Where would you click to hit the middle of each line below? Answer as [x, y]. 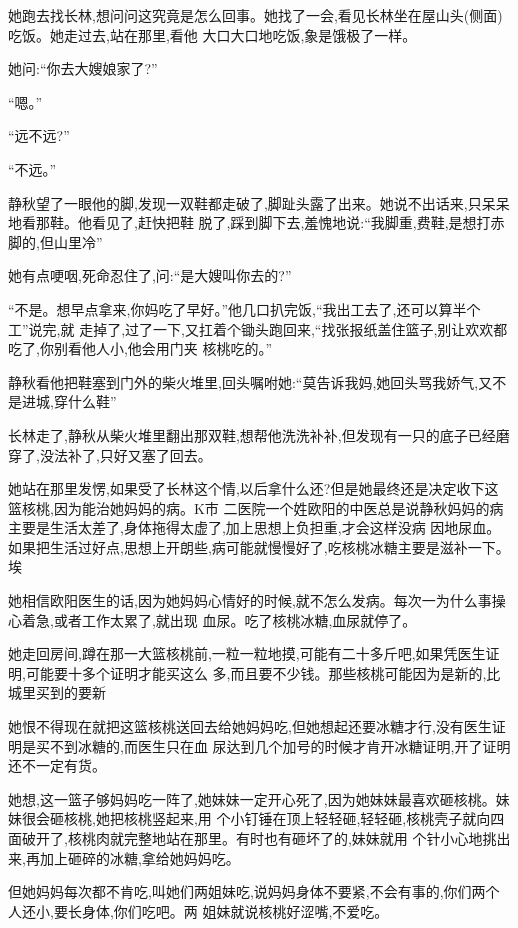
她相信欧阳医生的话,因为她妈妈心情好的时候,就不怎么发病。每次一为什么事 [250, 600]
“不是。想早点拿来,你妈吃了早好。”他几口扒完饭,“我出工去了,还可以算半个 [244, 308]
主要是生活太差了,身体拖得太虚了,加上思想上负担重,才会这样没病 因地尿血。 [254, 527]
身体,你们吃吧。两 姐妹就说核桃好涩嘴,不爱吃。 [235, 910]
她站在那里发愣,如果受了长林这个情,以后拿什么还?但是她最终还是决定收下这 [253, 488]
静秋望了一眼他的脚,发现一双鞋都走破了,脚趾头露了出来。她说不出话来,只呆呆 [259, 202]
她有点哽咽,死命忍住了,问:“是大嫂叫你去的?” [150, 275]
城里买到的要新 [57, 692]
